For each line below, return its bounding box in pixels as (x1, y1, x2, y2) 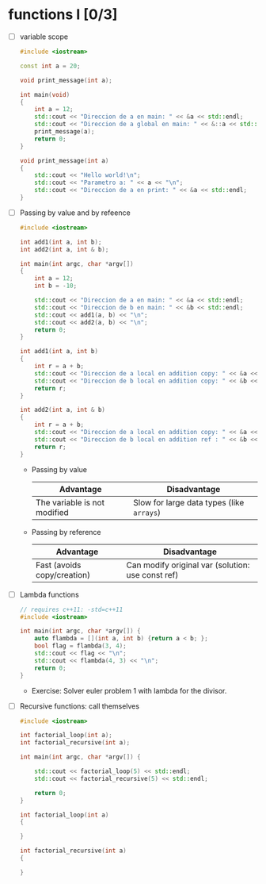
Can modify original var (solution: (126, 559, 250, 571)
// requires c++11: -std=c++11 (19, 605, 123, 613)
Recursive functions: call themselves (19, 701, 140, 711)
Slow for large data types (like (133, 497, 245, 508)
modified (35, 506, 69, 517)
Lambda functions (19, 590, 79, 599)
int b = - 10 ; (34, 282, 78, 290)
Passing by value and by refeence (19, 208, 131, 217)
